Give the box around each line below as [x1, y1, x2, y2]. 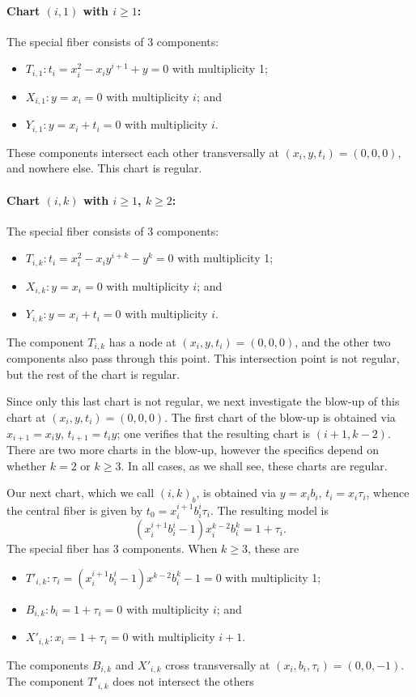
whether [6, 457, 47, 474]
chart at [6, 408, 46, 425]
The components [6, 656, 89, 673]
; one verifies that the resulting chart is [117, 424, 311, 441]
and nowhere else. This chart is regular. [6, 159, 202, 176]
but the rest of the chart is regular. [6, 365, 180, 382]
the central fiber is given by [6, 501, 143, 518]
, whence [366, 484, 410, 501]
